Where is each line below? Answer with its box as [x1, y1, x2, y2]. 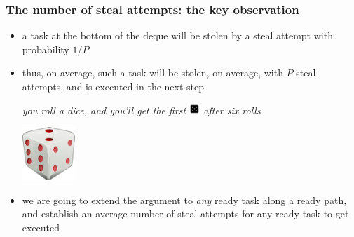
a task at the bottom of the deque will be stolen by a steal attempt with [22, 28, 333, 43]
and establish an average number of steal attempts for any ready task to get [22, 206, 349, 221]
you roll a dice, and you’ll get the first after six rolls [22, 102, 261, 117]
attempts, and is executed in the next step [22, 79, 205, 93]
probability [22, 41, 69, 56]
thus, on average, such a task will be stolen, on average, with [22, 65, 283, 80]
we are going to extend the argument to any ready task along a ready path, [22, 192, 347, 207]
